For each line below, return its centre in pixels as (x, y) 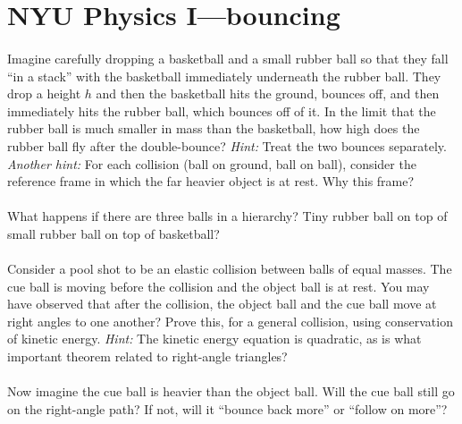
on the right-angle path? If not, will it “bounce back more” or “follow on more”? (227, 408)
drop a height (44, 93)
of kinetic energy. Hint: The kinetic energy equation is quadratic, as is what (214, 339)
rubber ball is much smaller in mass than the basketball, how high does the (214, 128)
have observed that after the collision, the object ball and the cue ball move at (222, 304)
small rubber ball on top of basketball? (113, 233)
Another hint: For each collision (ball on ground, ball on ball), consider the (212, 163)
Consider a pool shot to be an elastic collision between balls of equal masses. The (230, 269)
